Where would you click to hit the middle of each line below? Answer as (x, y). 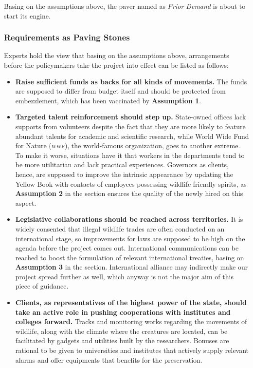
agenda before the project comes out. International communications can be (127, 248)
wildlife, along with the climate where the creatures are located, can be (121, 331)
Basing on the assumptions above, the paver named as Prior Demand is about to (125, 6)
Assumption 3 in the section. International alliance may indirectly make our (132, 267)
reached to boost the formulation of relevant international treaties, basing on (130, 257)
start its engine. (27, 15)
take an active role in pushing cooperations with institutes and (123, 312)
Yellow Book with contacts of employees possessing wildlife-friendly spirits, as (131, 184)
